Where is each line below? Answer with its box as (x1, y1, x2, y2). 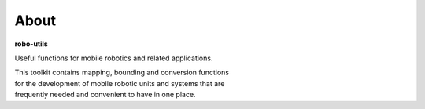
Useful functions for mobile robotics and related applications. (14, 53, 213, 63)
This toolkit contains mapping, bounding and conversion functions (14, 67, 230, 78)
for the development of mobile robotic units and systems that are (14, 78, 225, 88)
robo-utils (14, 39, 49, 49)
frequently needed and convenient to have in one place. (14, 90, 196, 100)
